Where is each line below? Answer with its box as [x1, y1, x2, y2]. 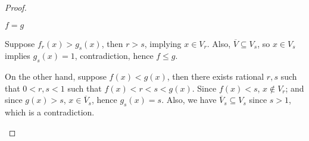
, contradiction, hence [74, 49, 154, 62]
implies [5, 49, 30, 62]
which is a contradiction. [5, 106, 95, 118]
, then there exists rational [167, 70, 264, 83]
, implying [144, 37, 182, 49]
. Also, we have [161, 93, 217, 106]
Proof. [5, 1, 27, 13]
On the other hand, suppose [5, 70, 107, 83]
